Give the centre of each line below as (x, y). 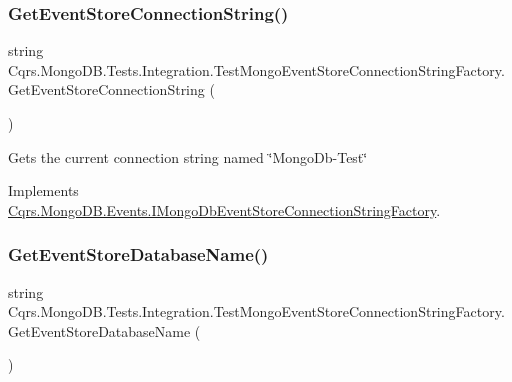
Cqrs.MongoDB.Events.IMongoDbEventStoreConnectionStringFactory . (224, 209)
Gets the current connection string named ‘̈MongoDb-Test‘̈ (188, 156)
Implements (43, 190)
